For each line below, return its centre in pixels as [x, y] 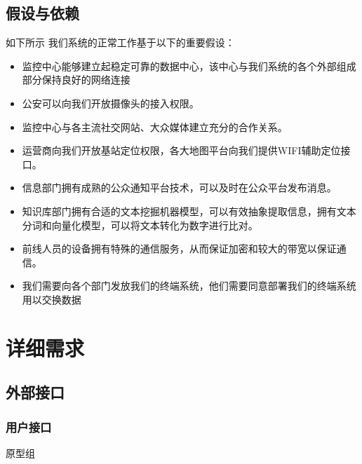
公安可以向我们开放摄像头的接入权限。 [110, 103]
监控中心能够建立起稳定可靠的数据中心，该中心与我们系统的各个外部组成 [189, 66]
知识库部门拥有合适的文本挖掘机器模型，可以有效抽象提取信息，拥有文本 [189, 211]
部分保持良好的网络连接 [76, 80]
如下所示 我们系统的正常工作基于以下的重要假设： [120, 42]
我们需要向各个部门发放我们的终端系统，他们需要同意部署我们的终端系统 [189, 286]
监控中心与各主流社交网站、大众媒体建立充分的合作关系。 [155, 127]
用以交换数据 [52, 299]
